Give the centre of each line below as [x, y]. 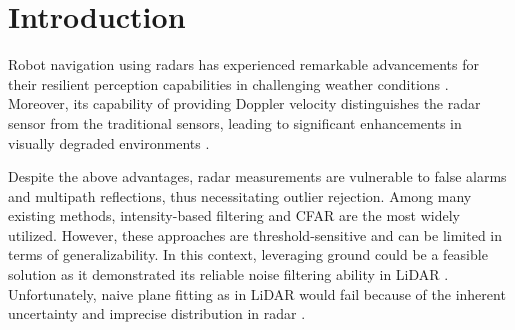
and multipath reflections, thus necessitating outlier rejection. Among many [240, 195]
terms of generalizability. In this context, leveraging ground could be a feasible [248, 254]
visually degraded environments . [109, 142]
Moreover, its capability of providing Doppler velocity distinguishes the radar [244, 103]
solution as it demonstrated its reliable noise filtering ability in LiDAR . [228, 274]
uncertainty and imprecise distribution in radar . [157, 313]
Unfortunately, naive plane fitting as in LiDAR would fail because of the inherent [257, 293]
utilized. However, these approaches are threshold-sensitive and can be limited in [255, 234]
